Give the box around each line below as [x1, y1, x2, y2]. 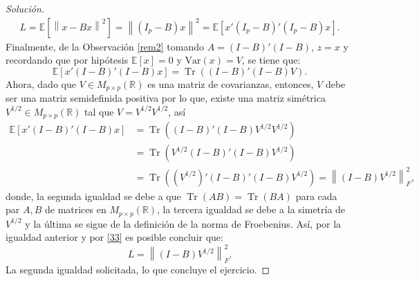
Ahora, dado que [6, 76, 76, 91]
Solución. [6, 1, 45, 15]
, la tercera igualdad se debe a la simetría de [157, 202, 346, 217]
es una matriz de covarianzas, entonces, [147, 76, 314, 91]
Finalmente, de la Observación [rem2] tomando [6, 39, 204, 53]
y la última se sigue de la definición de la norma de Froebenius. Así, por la [25, 216, 342, 230]
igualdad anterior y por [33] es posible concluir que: [6, 230, 223, 244]
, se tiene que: [241, 53, 301, 67]
